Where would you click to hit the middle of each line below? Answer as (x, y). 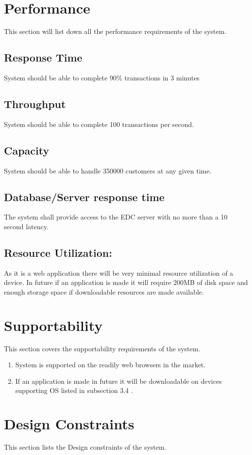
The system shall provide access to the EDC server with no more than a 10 (116, 217)
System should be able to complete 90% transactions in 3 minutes (102, 77)
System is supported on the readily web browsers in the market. (110, 365)
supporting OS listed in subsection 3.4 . (74, 390)
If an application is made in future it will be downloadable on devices (118, 381)
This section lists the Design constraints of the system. (85, 447)
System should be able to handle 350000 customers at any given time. (108, 170)
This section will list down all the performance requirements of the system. (115, 31)
